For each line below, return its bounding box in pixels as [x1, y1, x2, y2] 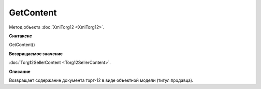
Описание [9, 68, 31, 74]
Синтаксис [9, 33, 32, 39]
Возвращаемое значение [9, 51, 63, 57]
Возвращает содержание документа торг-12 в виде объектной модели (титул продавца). [9, 77, 193, 83]
